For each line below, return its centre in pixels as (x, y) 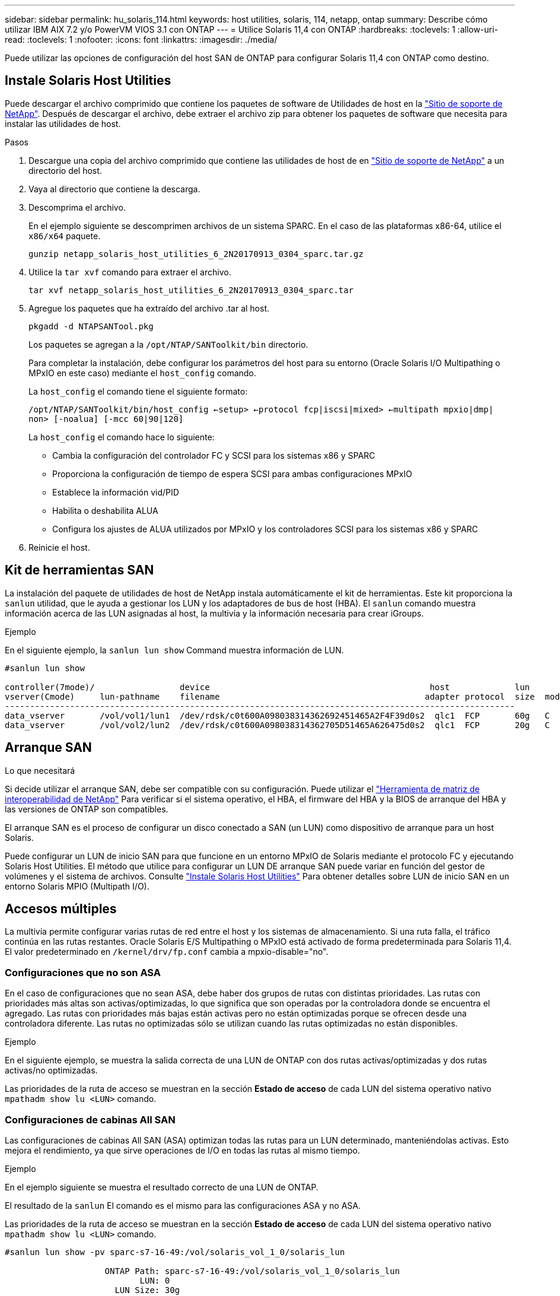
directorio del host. (65, 170)
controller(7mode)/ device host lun (268, 687)
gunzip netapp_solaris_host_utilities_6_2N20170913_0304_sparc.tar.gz (196, 254)
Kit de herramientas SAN (79, 570)
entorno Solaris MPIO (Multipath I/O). (77, 886)
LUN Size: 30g (147, 1290)
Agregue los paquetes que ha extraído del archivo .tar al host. (149, 308)
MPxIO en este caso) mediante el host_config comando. (142, 373)
